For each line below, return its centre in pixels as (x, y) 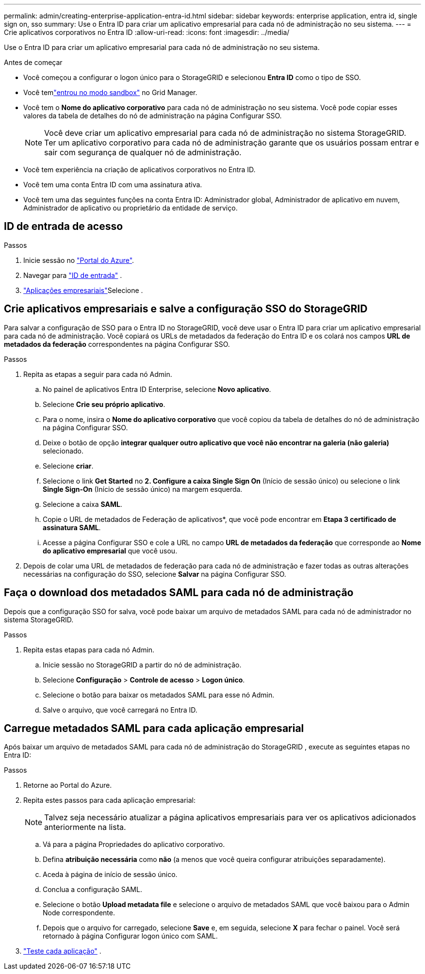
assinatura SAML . (72, 527)
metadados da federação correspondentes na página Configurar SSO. (117, 344)
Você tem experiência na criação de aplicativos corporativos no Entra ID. (139, 170)
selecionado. (63, 451)
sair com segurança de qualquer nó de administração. (143, 152)
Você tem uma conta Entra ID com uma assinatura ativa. (113, 185)
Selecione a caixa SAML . (82, 504)
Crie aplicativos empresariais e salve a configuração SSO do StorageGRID (186, 309)
